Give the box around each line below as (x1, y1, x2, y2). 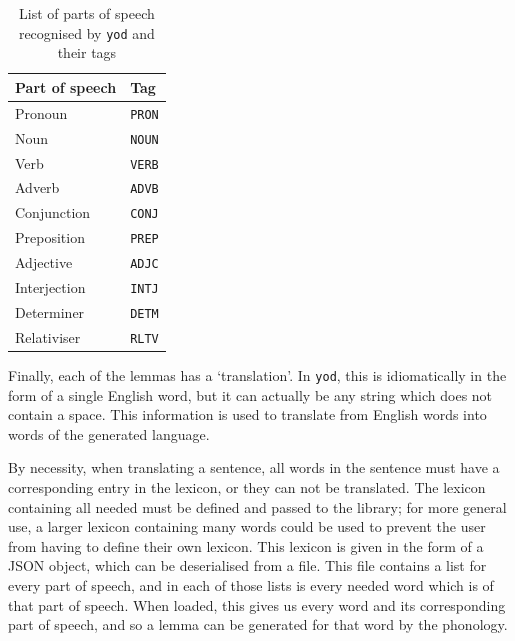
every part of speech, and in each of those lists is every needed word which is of (8, 575, 494, 595)
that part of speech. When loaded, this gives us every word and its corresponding (8, 594, 506, 615)
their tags (57, 42, 117, 63)
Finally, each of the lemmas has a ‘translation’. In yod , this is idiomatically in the (8, 365, 507, 385)
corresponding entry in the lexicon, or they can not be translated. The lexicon (8, 477, 486, 498)
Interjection (15, 277, 86, 298)
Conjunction (15, 202, 91, 223)
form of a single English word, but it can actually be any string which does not (8, 384, 493, 405)
